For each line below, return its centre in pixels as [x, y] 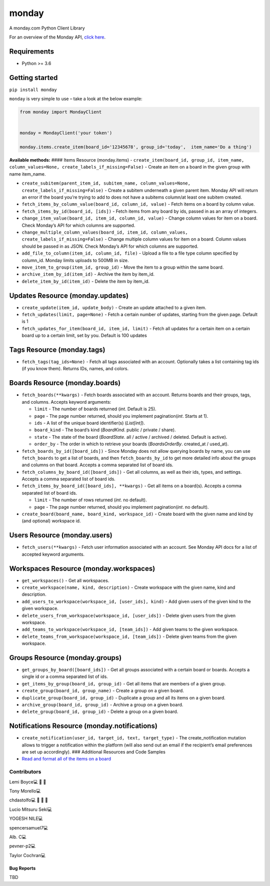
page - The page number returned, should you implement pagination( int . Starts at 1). [121, 416]
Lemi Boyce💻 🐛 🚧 [28, 782]
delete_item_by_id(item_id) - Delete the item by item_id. [86, 281]
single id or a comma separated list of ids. [65, 677]
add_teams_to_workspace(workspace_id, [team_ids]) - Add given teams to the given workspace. [130, 629]
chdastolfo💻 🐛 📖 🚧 [29, 800]
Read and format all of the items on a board [66, 759]
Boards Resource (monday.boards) [65, 383]
